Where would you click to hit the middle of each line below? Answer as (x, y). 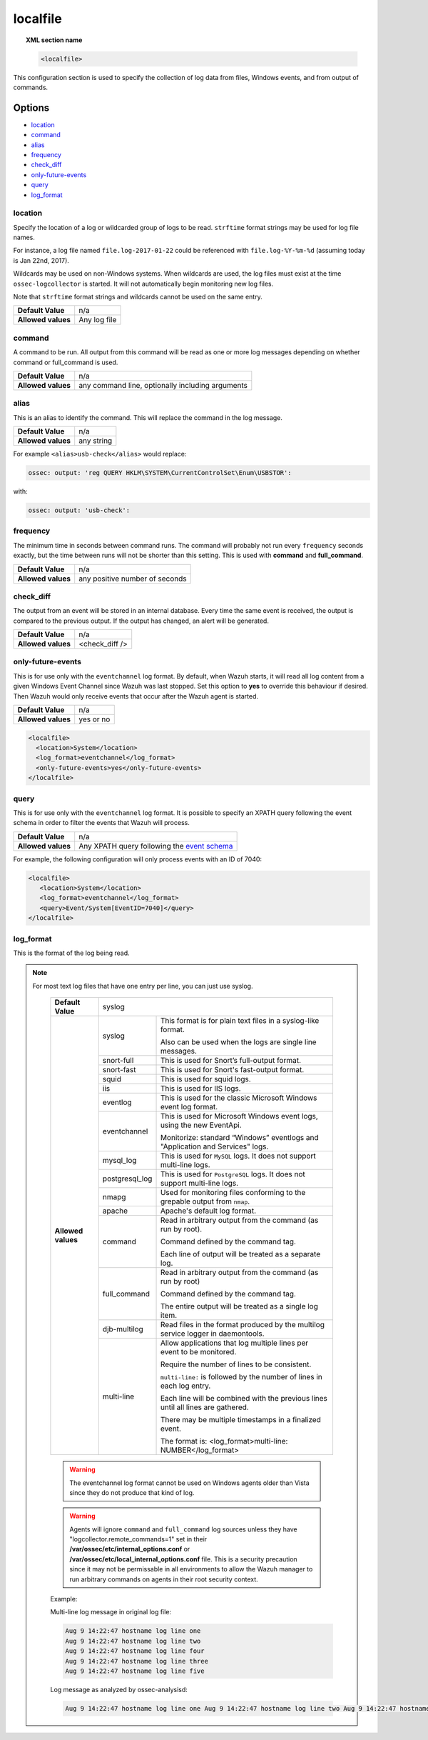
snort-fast (119, 1070)
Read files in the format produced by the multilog (242, 1325)
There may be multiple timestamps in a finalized (240, 1420)
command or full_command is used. (66, 362)
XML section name (54, 40)
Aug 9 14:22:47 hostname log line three (137, 1661)
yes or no (95, 719)
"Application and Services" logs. (214, 1146)
